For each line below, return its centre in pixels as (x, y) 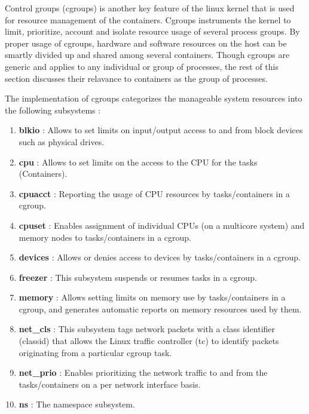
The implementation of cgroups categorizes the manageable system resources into (154, 98)
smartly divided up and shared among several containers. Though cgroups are (147, 55)
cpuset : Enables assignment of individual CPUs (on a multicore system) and (162, 225)
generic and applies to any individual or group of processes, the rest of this (142, 66)
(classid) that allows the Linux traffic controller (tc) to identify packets (149, 341)
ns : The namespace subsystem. (77, 404)
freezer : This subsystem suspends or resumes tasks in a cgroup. (138, 277)
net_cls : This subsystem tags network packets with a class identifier (147, 329)
